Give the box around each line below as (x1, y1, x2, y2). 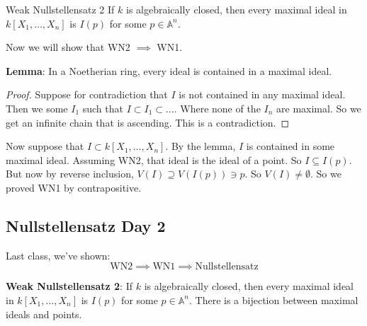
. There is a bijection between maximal (188, 292, 358, 307)
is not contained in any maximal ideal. (179, 87, 346, 102)
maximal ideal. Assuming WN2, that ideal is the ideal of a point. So (6, 152, 302, 167)
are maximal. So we (276, 100, 361, 115)
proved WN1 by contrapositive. (6, 180, 142, 194)
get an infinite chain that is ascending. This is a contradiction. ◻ (6, 115, 290, 129)
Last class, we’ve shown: (6, 248, 111, 262)
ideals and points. (6, 306, 82, 321)
